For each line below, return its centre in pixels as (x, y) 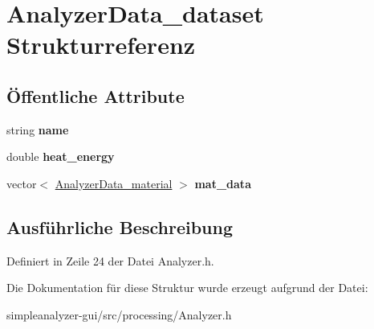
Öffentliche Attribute (96, 95)
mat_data (223, 183)
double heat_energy (61, 156)
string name (38, 129)
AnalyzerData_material (114, 183)
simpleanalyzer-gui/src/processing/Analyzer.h (119, 314)
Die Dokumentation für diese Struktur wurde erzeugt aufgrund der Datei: (187, 288)
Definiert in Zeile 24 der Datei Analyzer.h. (110, 260)
